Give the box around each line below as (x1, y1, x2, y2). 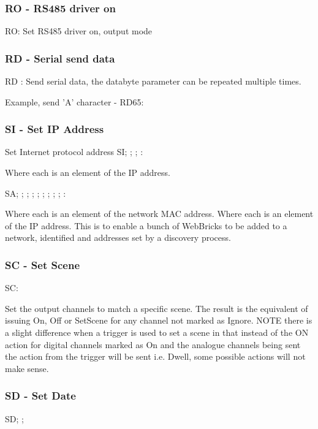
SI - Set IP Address (5, 121, 104, 137)
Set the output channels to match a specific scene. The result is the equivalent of (5, 302, 308, 314)
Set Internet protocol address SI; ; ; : (5, 145, 143, 158)
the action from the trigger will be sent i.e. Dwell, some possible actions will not (5, 350, 306, 363)
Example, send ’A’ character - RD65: (5, 95, 144, 108)
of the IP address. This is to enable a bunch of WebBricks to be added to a (5, 219, 287, 232)
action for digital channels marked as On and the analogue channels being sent (5, 338, 301, 351)
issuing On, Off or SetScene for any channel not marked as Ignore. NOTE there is (5, 314, 312, 327)
